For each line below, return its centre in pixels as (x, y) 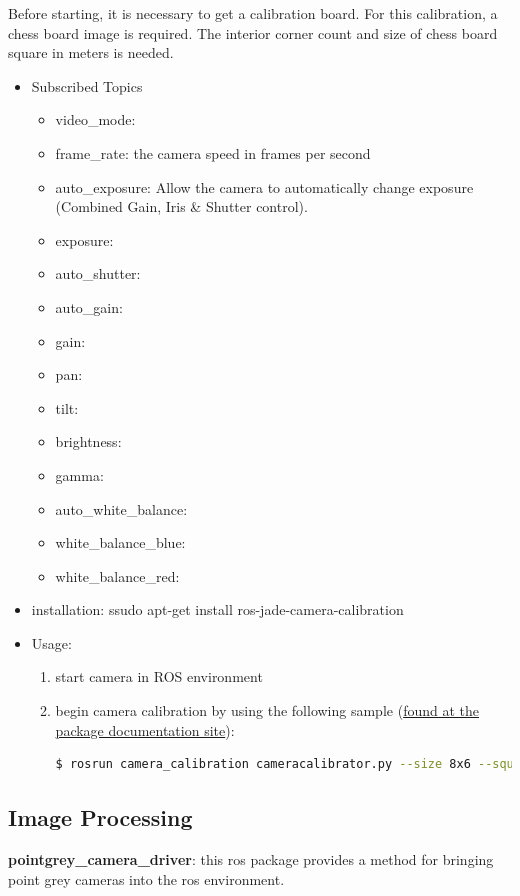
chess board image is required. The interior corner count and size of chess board (253, 32)
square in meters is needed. (91, 52)
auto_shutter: (98, 273)
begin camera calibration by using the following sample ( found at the (267, 710)
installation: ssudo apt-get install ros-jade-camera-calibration (217, 609)
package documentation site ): (145, 729)
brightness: (88, 441)
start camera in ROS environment (159, 676)
